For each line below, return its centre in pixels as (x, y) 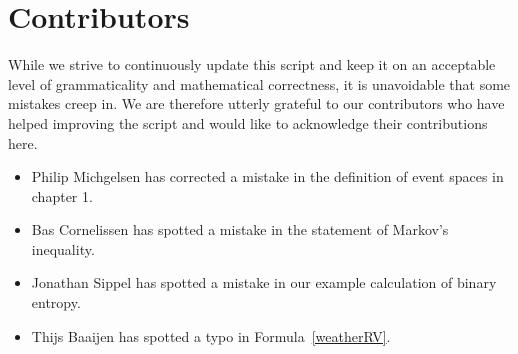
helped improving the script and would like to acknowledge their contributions (248, 122)
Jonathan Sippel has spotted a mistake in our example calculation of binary (264, 282)
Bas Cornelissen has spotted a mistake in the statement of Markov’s (240, 229)
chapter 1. (62, 195)
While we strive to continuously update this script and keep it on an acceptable (252, 64)
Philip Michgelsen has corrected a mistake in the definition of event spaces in (267, 176)
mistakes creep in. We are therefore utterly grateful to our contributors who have (256, 103)
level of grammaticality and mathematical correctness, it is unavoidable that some (259, 83)
